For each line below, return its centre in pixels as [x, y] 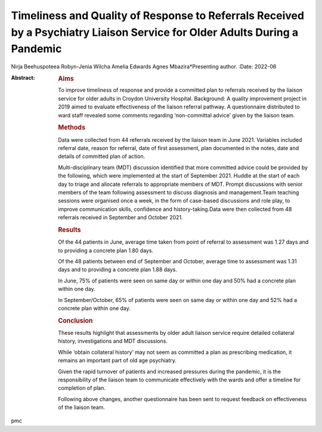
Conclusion [75, 321]
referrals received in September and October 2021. [120, 217]
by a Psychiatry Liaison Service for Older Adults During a [154, 32]
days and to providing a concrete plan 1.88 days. [118, 270]
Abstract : [23, 77]
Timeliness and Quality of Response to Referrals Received [157, 15]
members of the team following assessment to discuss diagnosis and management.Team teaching [179, 192]
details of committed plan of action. [102, 156]
